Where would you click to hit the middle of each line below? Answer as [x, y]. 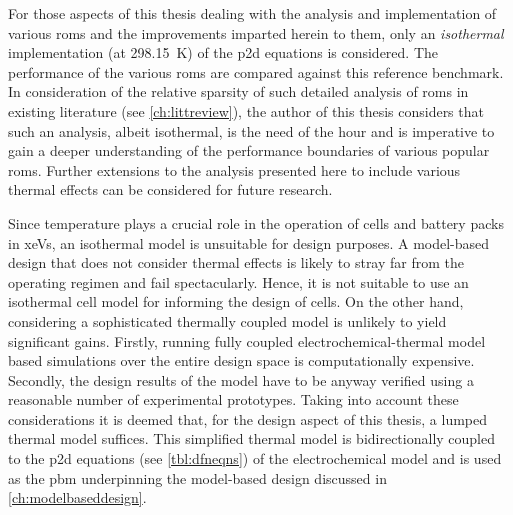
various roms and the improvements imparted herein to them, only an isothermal [256, 32]
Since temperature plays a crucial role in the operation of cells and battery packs [256, 222]
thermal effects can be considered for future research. [170, 189]
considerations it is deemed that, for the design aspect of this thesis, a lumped [248, 418]
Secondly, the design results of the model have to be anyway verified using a [241, 379]
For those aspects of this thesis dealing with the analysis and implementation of [252, 13]
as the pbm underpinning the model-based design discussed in [197, 477]
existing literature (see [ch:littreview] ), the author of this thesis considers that [246, 110]
